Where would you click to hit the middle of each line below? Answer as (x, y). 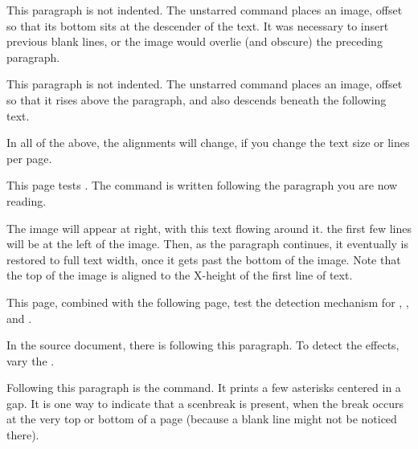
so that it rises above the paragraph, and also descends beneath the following (197, 99)
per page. (29, 158)
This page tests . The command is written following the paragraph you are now (202, 185)
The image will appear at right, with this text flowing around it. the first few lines (209, 228)
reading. (27, 200)
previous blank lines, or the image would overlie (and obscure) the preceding (195, 41)
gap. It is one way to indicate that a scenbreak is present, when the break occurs (205, 403)
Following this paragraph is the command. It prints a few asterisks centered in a (204, 388)
